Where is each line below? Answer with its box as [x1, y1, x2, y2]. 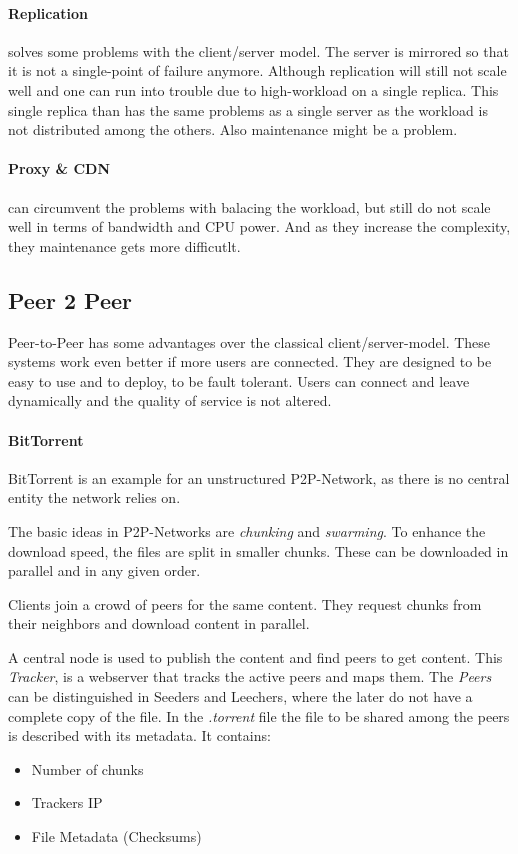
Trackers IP [31, 792, 103, 813]
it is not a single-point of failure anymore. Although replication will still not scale [8, 60, 507, 81]
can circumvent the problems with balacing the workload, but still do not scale [8, 196, 491, 217]
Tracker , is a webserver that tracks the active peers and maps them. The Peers [8, 666, 492, 687]
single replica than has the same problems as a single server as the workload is [8, 99, 488, 120]
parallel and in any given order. [8, 560, 201, 581]
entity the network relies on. [8, 487, 181, 508]
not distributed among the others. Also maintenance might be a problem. [8, 119, 458, 140]
